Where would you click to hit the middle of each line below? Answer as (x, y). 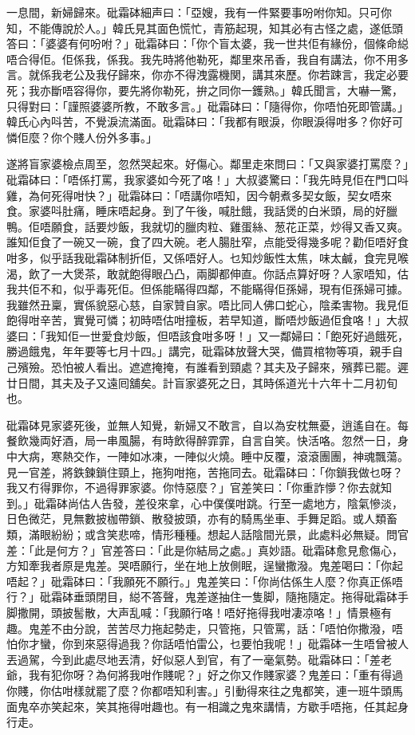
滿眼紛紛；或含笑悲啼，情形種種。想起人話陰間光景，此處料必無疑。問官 (218, 534)
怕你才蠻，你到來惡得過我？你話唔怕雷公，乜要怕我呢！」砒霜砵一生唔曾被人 (207, 644)
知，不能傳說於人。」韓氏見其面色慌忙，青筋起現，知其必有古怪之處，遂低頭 (205, 28)
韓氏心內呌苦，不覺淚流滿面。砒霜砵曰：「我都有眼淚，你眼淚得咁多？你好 (199, 122)
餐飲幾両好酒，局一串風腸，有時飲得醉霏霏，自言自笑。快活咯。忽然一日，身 (207, 440)
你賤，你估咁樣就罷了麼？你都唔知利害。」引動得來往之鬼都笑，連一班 (188, 690)
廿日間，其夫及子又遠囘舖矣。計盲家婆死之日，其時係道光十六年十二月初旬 (202, 382)
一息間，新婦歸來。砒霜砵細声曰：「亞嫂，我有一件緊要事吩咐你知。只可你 (199, 12)
